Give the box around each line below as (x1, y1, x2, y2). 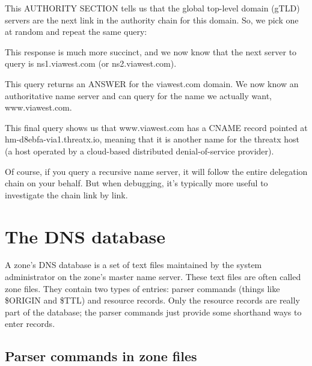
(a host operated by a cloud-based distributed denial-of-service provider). (5, 144, 274, 157)
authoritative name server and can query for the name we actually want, (5, 89, 272, 102)
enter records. (5, 317, 55, 330)
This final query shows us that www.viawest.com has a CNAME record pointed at (5, 121, 308, 133)
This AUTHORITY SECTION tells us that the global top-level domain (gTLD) (5, 2, 300, 14)
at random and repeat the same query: (5, 25, 147, 38)
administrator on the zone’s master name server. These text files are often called (5, 270, 301, 283)
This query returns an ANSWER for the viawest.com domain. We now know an (5, 77, 299, 90)
